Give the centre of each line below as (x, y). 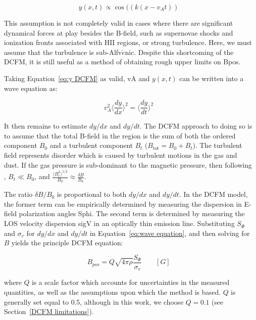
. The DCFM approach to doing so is (196, 126)
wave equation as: (31, 88)
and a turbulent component (91, 145)
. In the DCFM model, (213, 194)
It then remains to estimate (46, 126)
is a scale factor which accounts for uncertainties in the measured (131, 282)
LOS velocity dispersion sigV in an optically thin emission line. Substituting (119, 223)
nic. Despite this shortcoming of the (179, 52)
